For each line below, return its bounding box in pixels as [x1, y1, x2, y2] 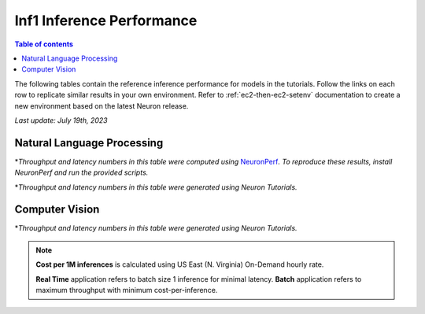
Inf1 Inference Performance [14, 12, 198, 29]
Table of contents [14, 39, 74, 49]
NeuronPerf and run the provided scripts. [14, 168, 149, 177]
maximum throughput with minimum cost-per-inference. [35, 286, 218, 295]
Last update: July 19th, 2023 [14, 115, 108, 125]
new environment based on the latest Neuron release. [14, 101, 189, 110]
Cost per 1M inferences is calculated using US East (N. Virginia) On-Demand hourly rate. [35, 260, 324, 269]
